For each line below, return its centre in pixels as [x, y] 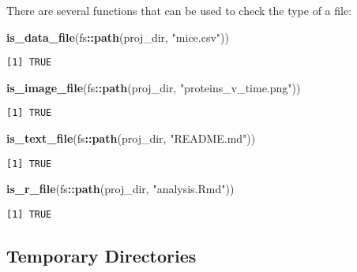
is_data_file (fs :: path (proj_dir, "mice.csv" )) [118, 37]
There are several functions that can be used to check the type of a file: [179, 10]
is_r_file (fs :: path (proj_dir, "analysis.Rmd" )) [120, 189]
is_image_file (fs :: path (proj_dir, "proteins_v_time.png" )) [154, 87]
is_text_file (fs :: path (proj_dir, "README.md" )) [131, 138]
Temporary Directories [101, 255]
